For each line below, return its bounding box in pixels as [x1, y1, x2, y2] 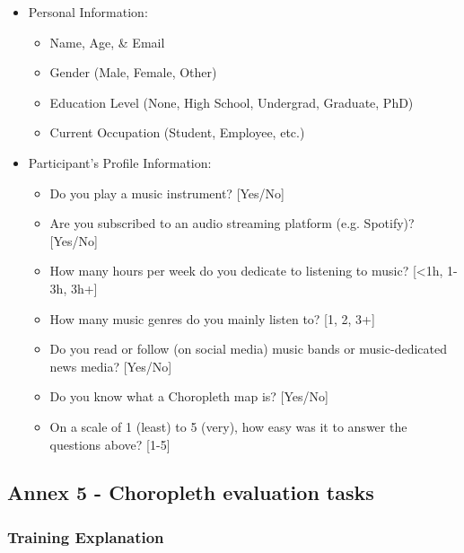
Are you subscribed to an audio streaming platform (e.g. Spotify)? [49, 214, 415, 233]
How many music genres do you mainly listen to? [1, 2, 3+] [49, 309, 375, 328]
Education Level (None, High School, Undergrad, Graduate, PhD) [49, 92, 414, 111]
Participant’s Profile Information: [28, 153, 212, 171]
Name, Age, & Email [49, 32, 165, 51]
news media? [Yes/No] [49, 356, 172, 375]
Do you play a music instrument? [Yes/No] [49, 183, 285, 202]
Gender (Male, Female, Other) [49, 63, 217, 82]
